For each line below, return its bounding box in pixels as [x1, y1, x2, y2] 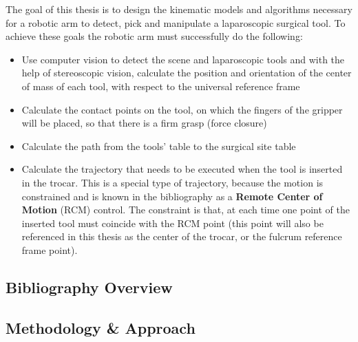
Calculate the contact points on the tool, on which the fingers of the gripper [21, 102, 343, 116]
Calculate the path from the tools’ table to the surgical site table [21, 138, 296, 153]
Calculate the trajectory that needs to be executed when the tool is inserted [21, 162, 343, 176]
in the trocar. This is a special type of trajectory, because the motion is [21, 175, 324, 189]
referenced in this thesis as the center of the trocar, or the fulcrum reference [21, 229, 342, 244]
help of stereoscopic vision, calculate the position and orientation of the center [21, 65, 352, 80]
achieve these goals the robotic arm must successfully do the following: [6, 29, 303, 43]
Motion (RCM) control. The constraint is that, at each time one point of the [21, 202, 350, 217]
